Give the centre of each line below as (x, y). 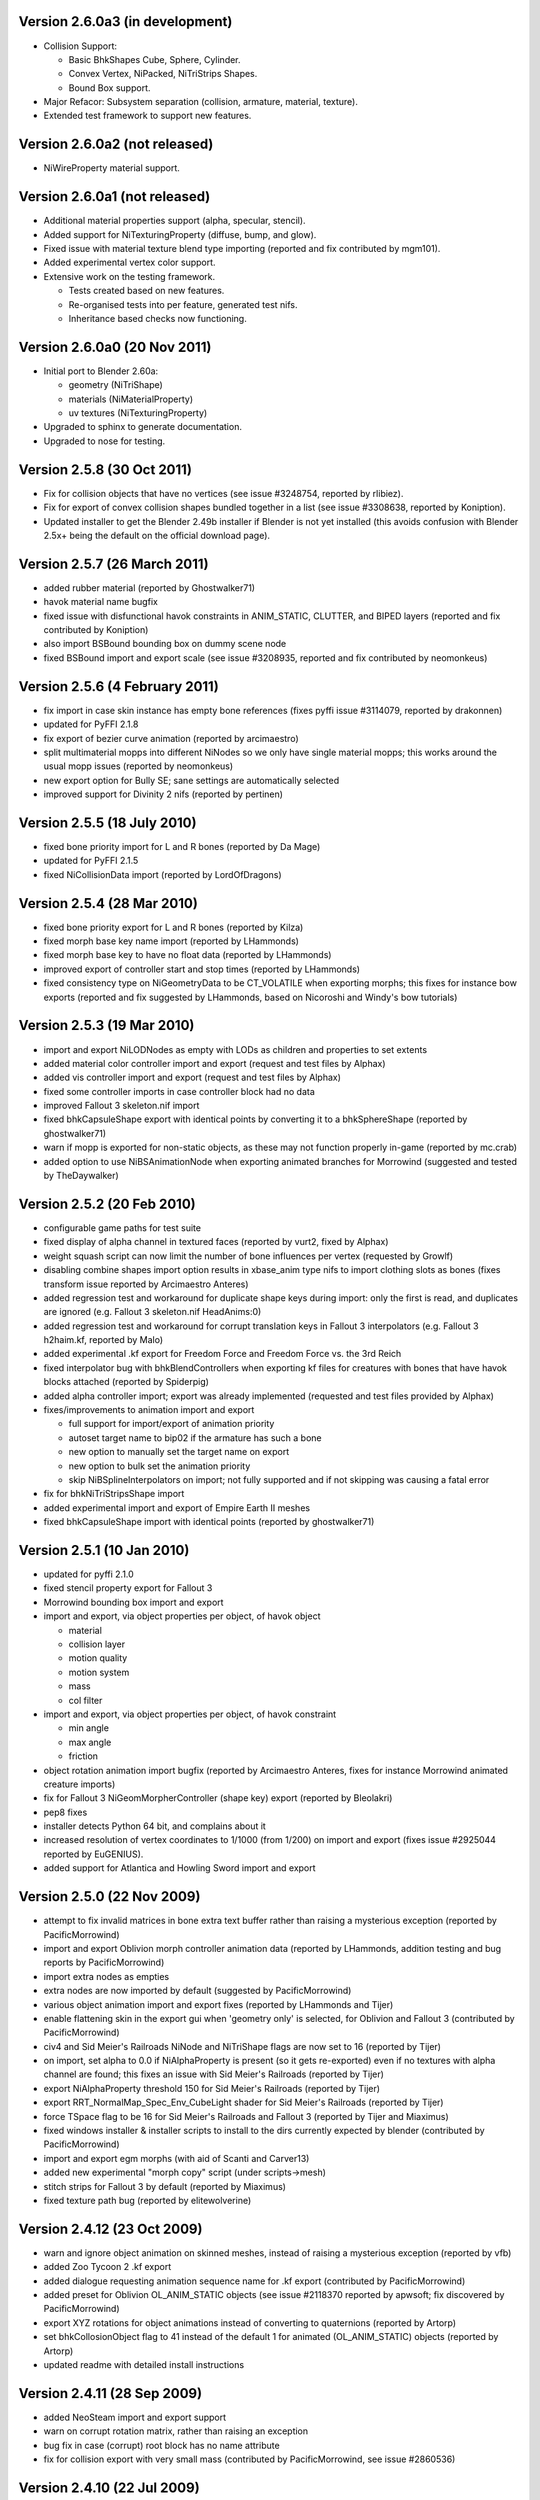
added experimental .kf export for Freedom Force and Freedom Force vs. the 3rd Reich (222, 1354)
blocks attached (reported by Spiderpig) (126, 1382)
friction (83, 1756)
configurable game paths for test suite (122, 1227)
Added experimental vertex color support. (129, 262)
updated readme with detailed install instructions (144, 2364)
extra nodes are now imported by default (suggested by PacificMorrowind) (197, 1991)
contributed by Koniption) (96, 630)
